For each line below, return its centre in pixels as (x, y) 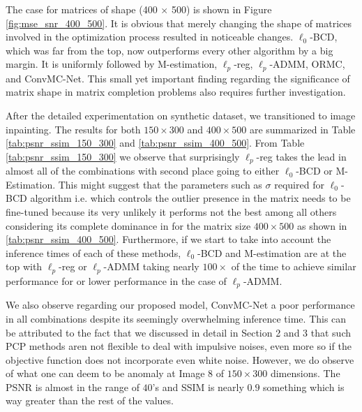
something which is (304, 387)
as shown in (322, 225)
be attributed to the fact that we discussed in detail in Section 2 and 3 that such (179, 332)
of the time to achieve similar (294, 266)
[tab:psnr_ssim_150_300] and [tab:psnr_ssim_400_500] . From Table (155, 143)
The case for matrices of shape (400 (82, 9)
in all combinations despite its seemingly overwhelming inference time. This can (176, 318)
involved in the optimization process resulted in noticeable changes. (150, 37)
